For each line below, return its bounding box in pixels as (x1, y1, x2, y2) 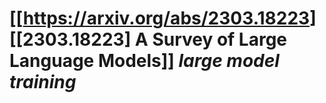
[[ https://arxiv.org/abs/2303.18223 (9, 7, 311, 30)
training (9, 71, 77, 94)
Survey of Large (152, 28, 288, 51)
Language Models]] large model (9, 50, 280, 72)
